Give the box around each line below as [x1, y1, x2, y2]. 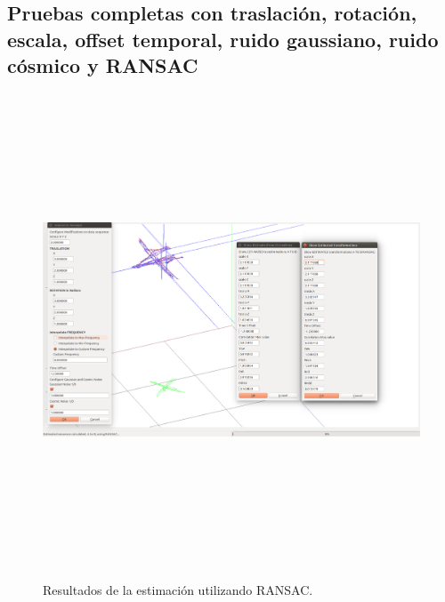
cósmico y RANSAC [7, 52, 198, 79]
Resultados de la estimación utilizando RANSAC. [43, 580, 313, 598]
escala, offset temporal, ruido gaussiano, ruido [7, 25, 439, 52]
